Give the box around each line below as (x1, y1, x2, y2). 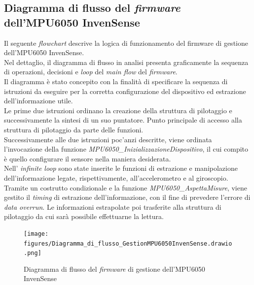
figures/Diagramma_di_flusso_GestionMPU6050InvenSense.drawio (24, 240, 232, 247)
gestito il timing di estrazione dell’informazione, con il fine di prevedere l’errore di (4, 192, 251, 202)
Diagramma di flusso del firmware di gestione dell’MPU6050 (24, 263, 205, 274)
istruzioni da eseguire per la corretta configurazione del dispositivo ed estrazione (4, 86, 246, 96)
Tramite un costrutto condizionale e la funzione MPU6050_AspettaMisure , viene (4, 182, 247, 192)
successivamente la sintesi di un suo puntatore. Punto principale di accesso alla (4, 115, 242, 125)
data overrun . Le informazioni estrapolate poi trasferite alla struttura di (4, 201, 221, 212)
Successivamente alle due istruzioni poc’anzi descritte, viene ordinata (4, 134, 212, 144)
